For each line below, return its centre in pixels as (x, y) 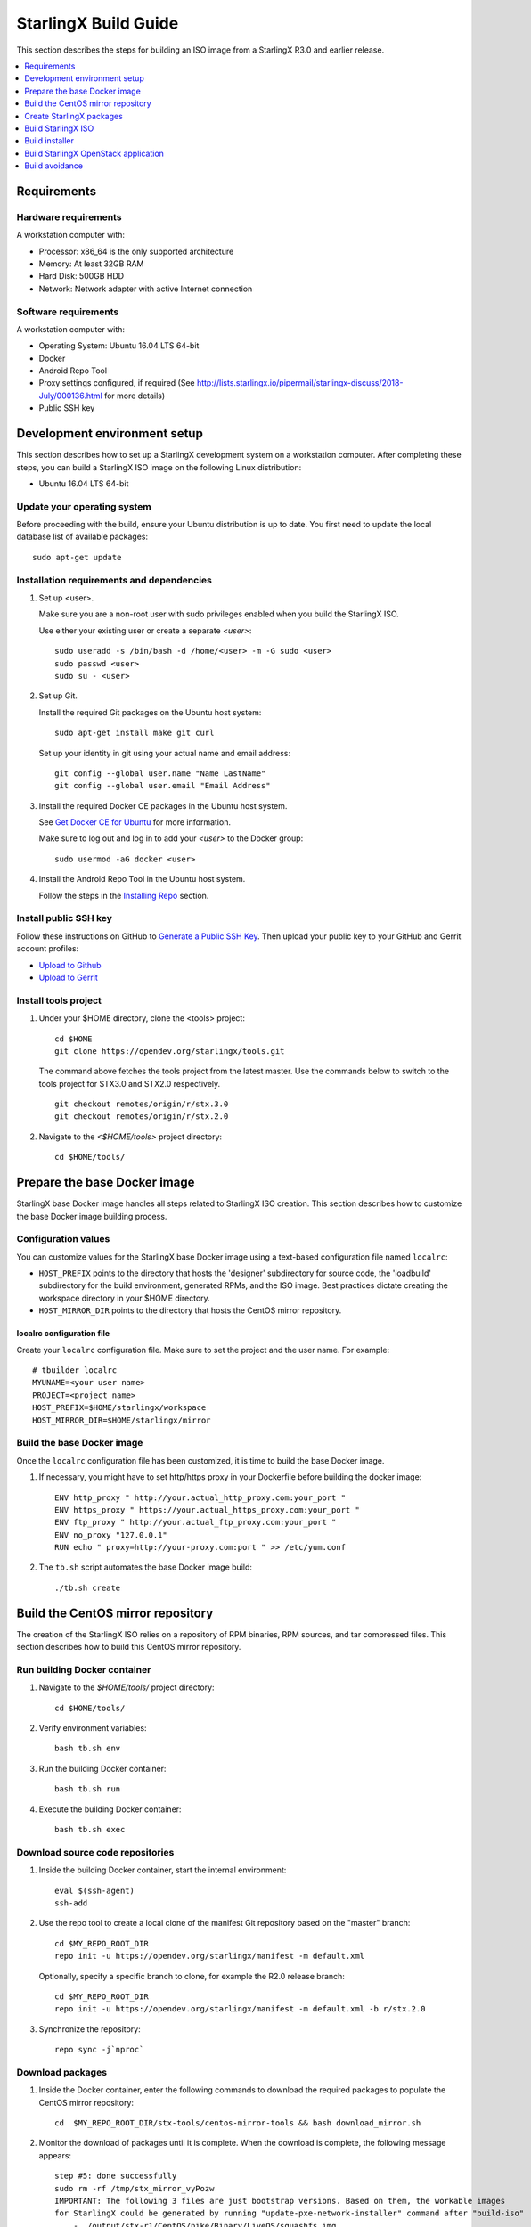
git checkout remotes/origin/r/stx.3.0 (142, 1104)
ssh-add (71, 1903)
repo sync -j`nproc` (99, 2050)
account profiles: (48, 949)
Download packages (61, 2072)
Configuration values (63, 1239)
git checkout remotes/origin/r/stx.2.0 (142, 1117)
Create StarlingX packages (74, 116)
